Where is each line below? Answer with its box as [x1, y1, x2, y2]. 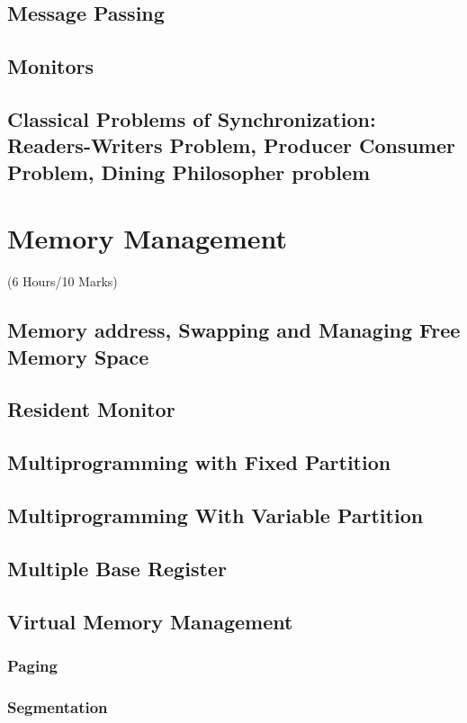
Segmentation [7, 695, 108, 718]
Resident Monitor [7, 395, 175, 423]
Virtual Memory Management [7, 607, 293, 635]
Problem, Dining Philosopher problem [7, 158, 371, 185]
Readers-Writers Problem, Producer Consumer [7, 131, 455, 159]
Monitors [7, 52, 94, 80]
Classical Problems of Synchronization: [7, 104, 376, 132]
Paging [7, 654, 58, 676]
